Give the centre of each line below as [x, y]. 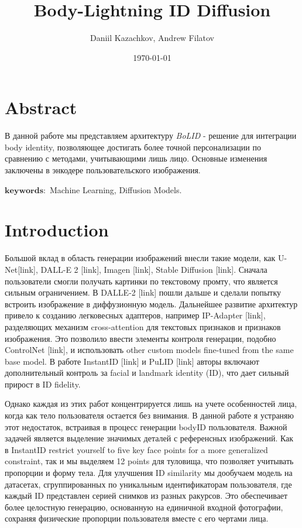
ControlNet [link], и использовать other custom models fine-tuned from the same [149, 350]
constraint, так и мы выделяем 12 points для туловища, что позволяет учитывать [149, 461]
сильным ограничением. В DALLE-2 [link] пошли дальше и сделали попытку [143, 292]
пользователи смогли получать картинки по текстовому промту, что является [141, 281]
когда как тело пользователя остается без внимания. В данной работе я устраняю [149, 415]
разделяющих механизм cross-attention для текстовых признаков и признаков [143, 326]
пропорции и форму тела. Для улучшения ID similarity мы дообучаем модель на [149, 473]
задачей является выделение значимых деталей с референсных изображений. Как [149, 438]
